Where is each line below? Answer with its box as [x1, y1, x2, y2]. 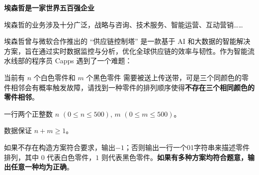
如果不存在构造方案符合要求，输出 [4, 142, 115, 152]
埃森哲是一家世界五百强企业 [4, 2, 94, 12]
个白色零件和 [33, 72, 76, 82]
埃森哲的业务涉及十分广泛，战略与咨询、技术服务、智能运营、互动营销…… [4, 19, 243, 29]
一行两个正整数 [4, 108, 53, 119]
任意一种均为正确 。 [10, 162, 74, 172]
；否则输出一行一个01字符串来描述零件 [124, 142, 250, 152]
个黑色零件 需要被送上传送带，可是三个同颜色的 [86, 72, 242, 82]
